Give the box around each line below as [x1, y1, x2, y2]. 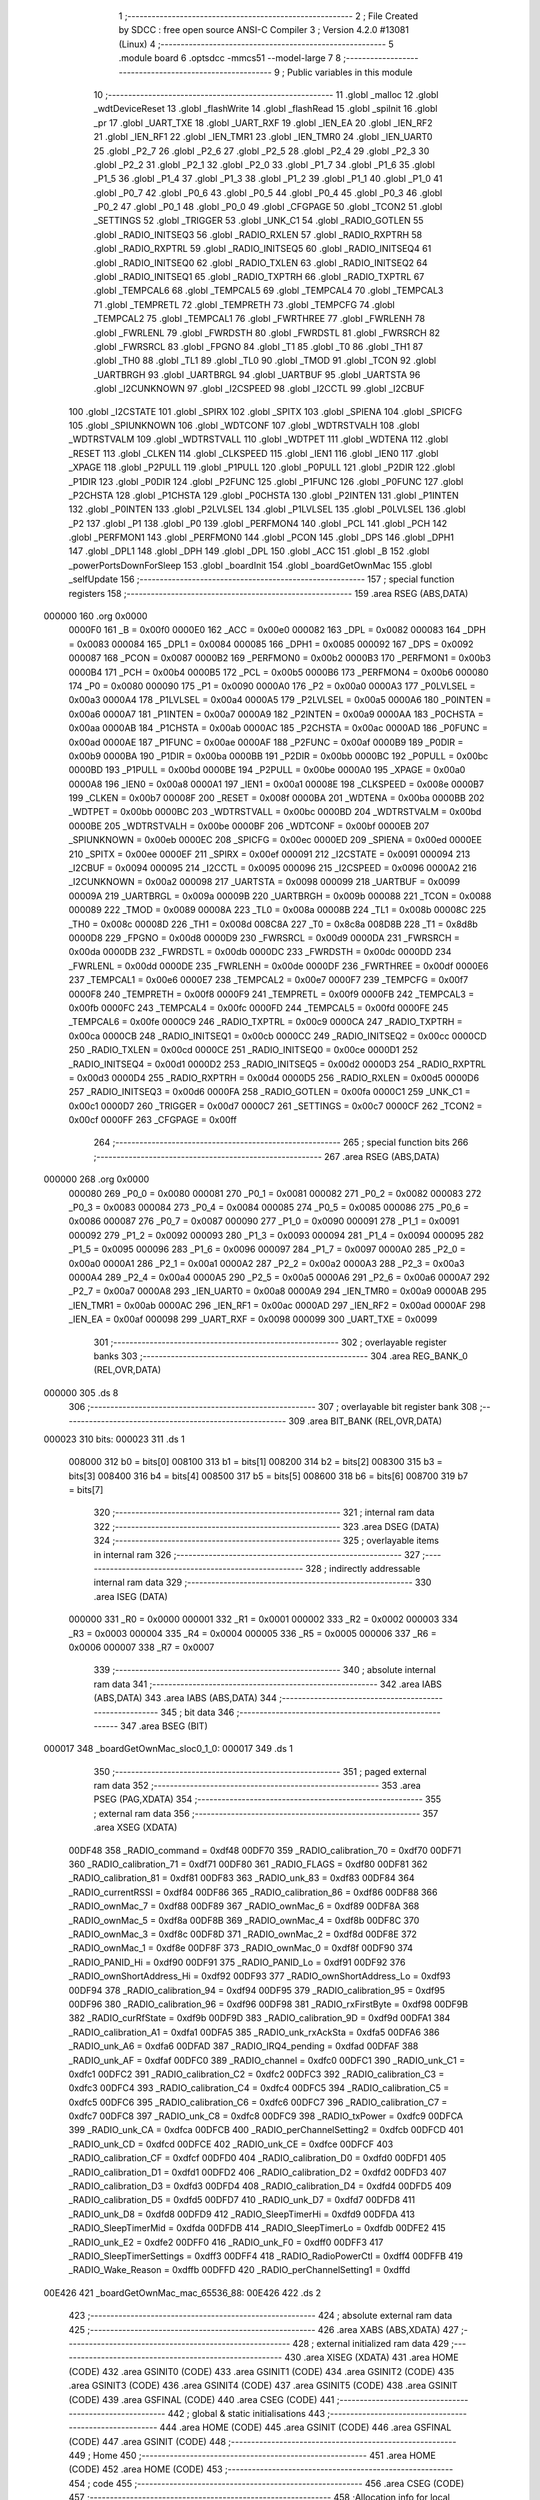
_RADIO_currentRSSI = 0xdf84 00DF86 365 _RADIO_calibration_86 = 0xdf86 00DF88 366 [68, 1886, 438, 1898]
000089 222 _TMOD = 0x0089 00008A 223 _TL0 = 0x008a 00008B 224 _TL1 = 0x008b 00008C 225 [68, 904, 487, 916]
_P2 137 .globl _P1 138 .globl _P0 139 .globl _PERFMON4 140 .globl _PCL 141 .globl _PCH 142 [68, 517, 448, 529]
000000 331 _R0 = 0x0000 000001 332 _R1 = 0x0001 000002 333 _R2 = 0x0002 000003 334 [68, 1613, 459, 1625]
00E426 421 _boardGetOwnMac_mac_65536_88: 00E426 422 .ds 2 [43, 2286, 322, 2299]
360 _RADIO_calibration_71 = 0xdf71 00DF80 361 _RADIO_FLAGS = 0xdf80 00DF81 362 [68, 1858, 429, 1870]
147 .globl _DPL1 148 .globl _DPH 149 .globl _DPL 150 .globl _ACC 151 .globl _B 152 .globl [68, 545, 430, 557]
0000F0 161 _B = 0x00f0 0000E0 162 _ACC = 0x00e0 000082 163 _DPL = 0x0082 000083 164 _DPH [68, 624, 487, 636]
